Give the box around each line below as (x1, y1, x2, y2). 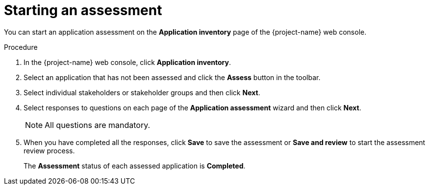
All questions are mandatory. (45, 120, 151, 130)
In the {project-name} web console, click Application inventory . (24, 58, 231, 66)
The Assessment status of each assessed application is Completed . (24, 161, 246, 170)
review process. (24, 146, 75, 155)
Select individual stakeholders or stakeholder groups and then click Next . (24, 88, 260, 97)
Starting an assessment (4, 2, 162, 19)
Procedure (4, 42, 38, 51)
